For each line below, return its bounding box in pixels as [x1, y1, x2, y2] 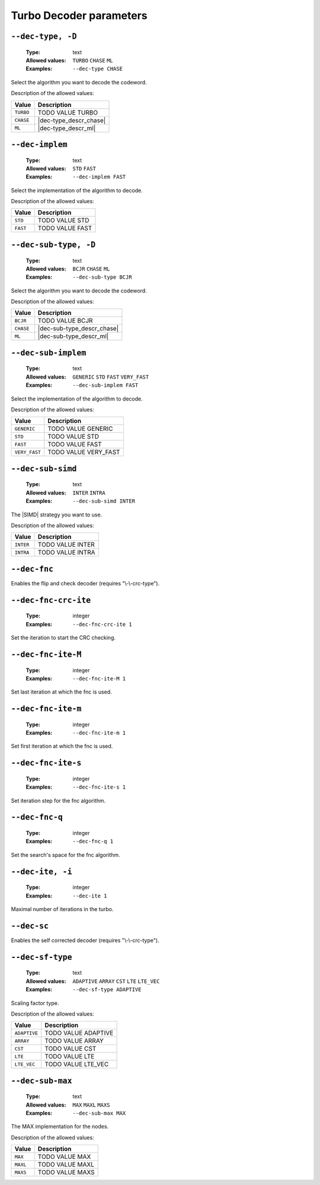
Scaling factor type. [11, 999, 59, 1007]
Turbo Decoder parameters [11, 9, 148, 22]
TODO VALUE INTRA [37, 549, 95, 557]
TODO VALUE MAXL [37, 1161, 95, 1169]
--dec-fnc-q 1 [72, 838, 114, 845]
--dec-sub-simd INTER [72, 498, 136, 505]
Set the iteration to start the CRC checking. [11, 634, 116, 641]
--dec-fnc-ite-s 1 [72, 784, 126, 790]
